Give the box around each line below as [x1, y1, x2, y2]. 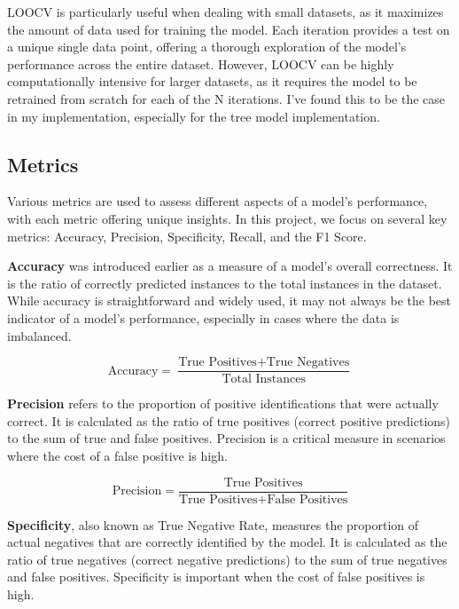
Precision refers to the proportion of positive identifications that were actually [7, 394, 439, 413]
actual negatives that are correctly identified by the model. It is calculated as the [7, 533, 447, 551]
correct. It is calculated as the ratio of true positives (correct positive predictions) [7, 411, 451, 430]
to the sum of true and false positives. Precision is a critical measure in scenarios [7, 429, 446, 447]
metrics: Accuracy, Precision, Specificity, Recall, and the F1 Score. [7, 226, 367, 245]
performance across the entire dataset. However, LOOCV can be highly [7, 54, 394, 73]
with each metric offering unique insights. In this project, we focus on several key [7, 209, 447, 227]
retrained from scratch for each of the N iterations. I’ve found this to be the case [7, 89, 446, 107]
